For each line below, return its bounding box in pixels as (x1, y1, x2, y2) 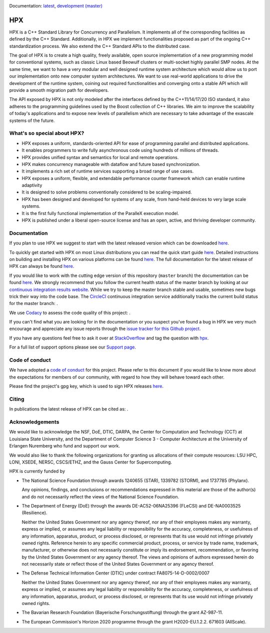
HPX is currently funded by (9, 468, 65, 474)
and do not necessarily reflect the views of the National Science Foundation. (21, 493, 179, 499)
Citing (9, 395, 24, 402)
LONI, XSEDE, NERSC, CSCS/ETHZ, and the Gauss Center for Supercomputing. (9, 459, 172, 465)
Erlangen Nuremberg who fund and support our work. (9, 443, 120, 449)
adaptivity (21, 182, 42, 188)
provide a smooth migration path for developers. (9, 87, 109, 93)
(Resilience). (21, 510, 47, 516)
